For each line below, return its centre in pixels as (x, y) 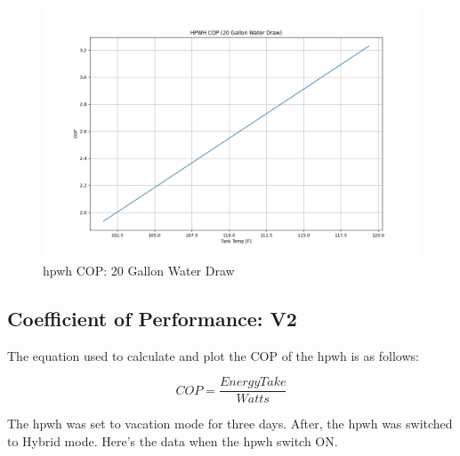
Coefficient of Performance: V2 (152, 318)
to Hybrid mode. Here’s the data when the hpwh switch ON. (173, 441)
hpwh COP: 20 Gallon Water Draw (139, 270)
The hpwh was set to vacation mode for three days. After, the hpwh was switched (230, 424)
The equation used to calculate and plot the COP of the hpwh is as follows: (213, 355)
